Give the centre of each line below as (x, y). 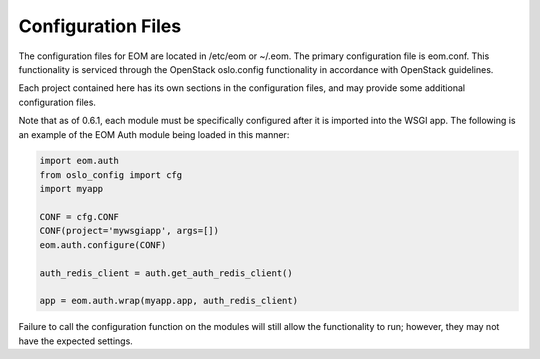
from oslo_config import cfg (111, 174)
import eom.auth (79, 161)
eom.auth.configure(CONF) (103, 244)
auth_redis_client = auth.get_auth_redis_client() (166, 273)
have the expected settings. (76, 341)
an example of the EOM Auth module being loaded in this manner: (154, 134)
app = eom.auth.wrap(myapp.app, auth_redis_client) (169, 301)
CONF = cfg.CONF (79, 217)
